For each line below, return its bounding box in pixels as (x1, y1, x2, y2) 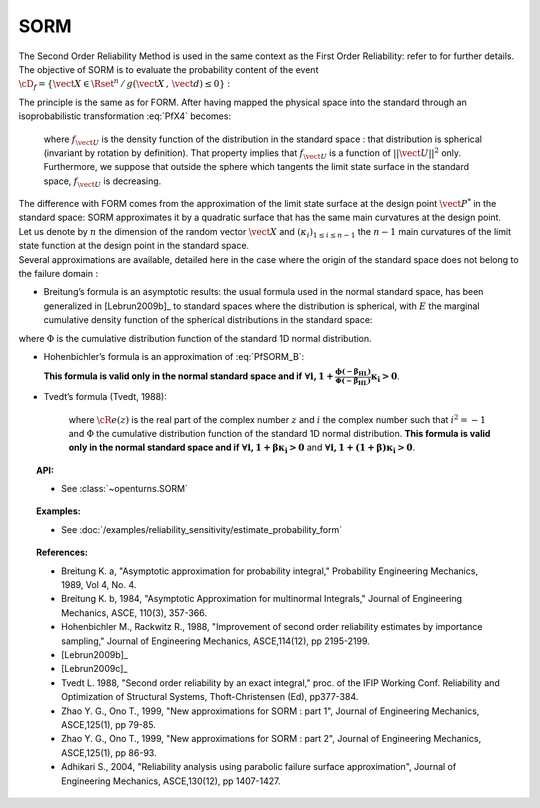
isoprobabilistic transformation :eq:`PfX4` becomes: (18, 110, 232, 122)
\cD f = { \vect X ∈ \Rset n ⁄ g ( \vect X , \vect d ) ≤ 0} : (18, 76, 230, 92)
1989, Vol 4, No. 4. (61, 579, 137, 591)
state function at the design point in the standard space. (18, 240, 250, 252)
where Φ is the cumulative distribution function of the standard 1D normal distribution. (18, 332, 372, 344)
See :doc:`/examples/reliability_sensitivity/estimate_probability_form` (61, 523, 343, 535)
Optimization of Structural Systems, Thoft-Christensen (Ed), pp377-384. (61, 691, 359, 703)
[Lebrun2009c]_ (61, 663, 128, 675)
